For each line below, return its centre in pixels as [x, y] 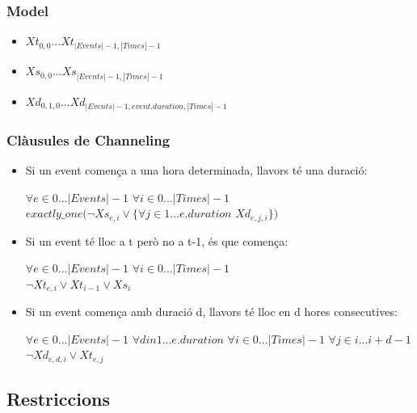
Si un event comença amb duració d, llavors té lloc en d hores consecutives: [211, 312]
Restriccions [58, 399]
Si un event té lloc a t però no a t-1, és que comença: [157, 240]
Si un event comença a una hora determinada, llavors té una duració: [196, 170]
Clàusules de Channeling [88, 139]
